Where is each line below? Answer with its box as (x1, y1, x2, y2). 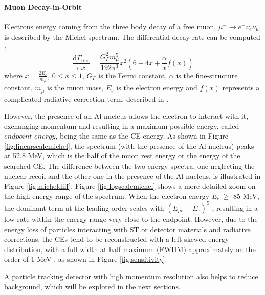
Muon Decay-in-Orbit (4, 1, 82, 12)
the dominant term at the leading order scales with (4, 202, 164, 213)
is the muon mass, (47, 82, 104, 93)
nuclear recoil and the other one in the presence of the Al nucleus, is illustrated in (4, 170, 261, 181)
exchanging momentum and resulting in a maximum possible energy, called (4, 120, 239, 131)
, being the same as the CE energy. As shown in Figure (55, 130, 228, 141)
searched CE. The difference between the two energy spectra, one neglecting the (4, 161, 255, 171)
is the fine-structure (176, 70, 238, 80)
